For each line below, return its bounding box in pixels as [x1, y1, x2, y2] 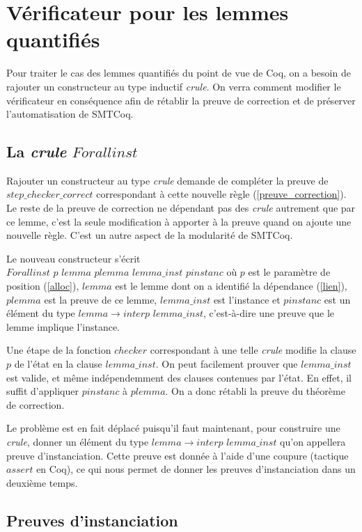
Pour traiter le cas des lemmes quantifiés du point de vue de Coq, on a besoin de [6, 65, 351, 80]
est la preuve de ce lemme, [44, 292, 157, 306]
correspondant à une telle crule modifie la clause [150, 343, 356, 357]
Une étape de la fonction [6, 343, 111, 357]
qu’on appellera [280, 434, 346, 448]
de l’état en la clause [14, 357, 102, 371]
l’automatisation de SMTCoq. [6, 107, 134, 121]
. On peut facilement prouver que [155, 357, 298, 371]
